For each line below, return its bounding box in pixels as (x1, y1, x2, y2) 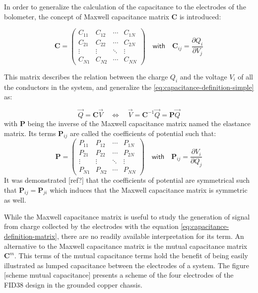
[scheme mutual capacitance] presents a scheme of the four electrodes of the (4, 270, 234, 280)
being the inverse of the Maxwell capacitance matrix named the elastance (27, 118, 251, 128)
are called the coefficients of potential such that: (70, 128, 216, 138)
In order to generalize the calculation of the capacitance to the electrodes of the (4, 1, 246, 11)
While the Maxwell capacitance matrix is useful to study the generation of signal (4, 211, 250, 221)
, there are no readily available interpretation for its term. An (57, 231, 244, 241)
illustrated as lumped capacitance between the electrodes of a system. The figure (4, 260, 249, 270)
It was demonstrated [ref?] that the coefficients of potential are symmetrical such (4, 174, 250, 185)
